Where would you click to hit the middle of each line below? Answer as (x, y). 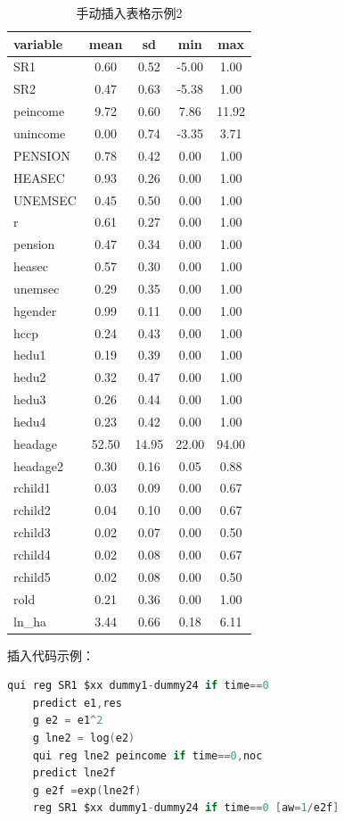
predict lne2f (74, 773)
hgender (35, 310)
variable (38, 43)
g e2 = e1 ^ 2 (68, 721)
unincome (40, 133)
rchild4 (32, 554)
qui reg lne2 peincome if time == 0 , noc (147, 755)
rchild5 (32, 576)
